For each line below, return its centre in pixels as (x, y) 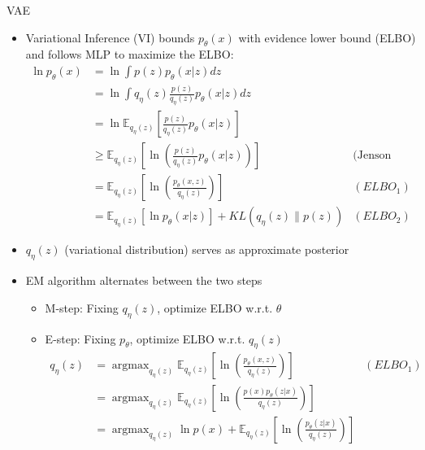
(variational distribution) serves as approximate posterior (207, 249)
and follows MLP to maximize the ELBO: (130, 54)
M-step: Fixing (82, 307)
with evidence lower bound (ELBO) (327, 37)
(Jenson (372, 156)
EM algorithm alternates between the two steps (144, 280)
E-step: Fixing (80, 338)
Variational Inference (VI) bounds (110, 37)
